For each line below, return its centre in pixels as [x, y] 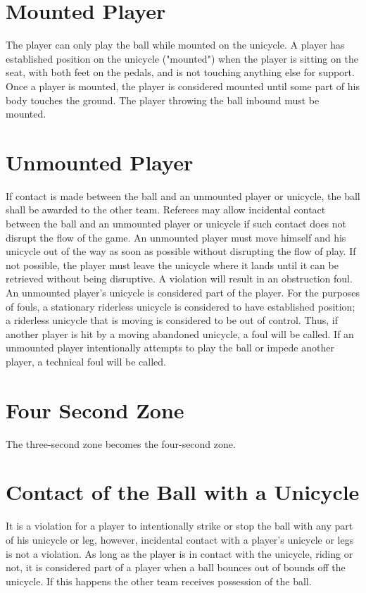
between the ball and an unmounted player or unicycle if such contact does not [176, 223]
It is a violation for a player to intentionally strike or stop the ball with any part [179, 526]
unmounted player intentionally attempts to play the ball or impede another [170, 348]
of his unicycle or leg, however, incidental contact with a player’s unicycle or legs [180, 539]
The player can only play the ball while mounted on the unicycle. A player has [175, 45]
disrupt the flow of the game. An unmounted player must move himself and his [176, 237]
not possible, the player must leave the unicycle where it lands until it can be [172, 264]
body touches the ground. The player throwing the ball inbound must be [163, 100]
